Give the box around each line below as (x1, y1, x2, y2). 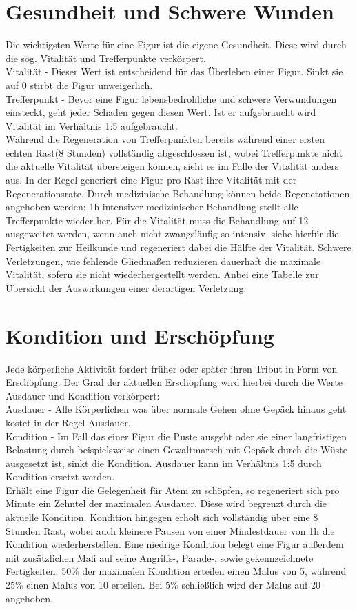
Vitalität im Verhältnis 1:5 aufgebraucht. (6, 118, 178, 132)
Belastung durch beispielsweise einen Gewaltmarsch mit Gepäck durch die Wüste (6, 442, 347, 457)
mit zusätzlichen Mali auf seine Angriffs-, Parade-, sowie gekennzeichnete (6, 550, 314, 564)
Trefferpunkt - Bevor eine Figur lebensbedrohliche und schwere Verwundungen (6, 91, 337, 106)
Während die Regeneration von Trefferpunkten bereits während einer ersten (6, 132, 325, 146)
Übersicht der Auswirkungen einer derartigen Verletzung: (6, 280, 247, 295)
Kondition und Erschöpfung (6, 321, 274, 349)
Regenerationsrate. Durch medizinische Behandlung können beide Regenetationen (6, 186, 350, 200)
